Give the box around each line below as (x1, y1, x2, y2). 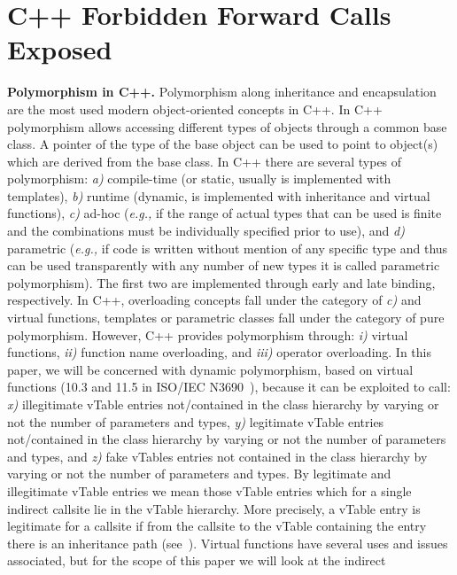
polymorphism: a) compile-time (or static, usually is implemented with (7, 169, 391, 188)
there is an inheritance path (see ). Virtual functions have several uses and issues (7, 533, 448, 552)
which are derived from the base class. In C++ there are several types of (7, 152, 402, 170)
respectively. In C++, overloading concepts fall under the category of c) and (7, 291, 422, 309)
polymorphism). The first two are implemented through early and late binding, (7, 273, 436, 291)
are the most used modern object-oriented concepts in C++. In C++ (7, 99, 383, 118)
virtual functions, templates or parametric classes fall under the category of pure (7, 308, 445, 327)
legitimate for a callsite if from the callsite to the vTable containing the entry (7, 517, 427, 535)
